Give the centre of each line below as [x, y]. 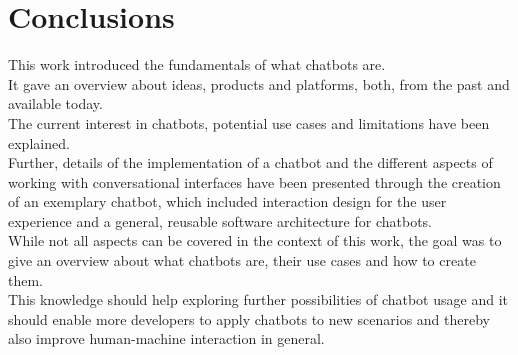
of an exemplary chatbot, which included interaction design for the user [227, 201]
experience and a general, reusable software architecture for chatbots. [220, 220]
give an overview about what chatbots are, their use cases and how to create [242, 260]
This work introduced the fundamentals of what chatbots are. [197, 64]
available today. [55, 103]
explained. [39, 142]
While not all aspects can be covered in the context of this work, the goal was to [255, 240]
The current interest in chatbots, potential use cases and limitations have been [249, 122]
